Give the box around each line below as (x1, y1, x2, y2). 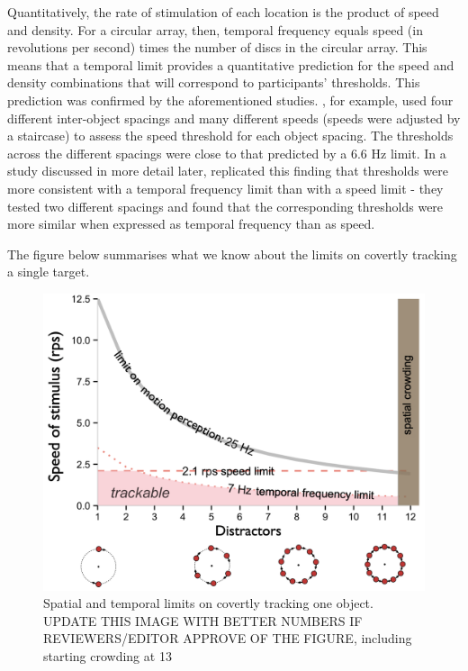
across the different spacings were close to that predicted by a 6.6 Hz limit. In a (7, 143, 446, 162)
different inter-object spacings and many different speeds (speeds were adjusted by (7, 108, 461, 127)
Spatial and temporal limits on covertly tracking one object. (43, 594, 373, 612)
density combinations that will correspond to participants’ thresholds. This (7, 73, 420, 92)
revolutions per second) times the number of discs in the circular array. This (7, 38, 427, 57)
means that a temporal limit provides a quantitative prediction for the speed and (7, 55, 454, 74)
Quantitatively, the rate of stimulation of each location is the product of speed (7, 3, 439, 21)
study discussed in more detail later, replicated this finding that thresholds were (7, 161, 448, 180)
